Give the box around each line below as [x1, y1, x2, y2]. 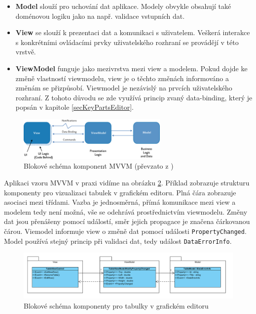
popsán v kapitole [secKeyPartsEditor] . [15, 102, 134, 112]
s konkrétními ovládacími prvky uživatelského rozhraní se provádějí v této [15, 37, 239, 47]
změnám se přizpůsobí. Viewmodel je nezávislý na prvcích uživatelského [15, 83, 232, 93]
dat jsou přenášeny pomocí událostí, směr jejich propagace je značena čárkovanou [4, 216, 250, 226]
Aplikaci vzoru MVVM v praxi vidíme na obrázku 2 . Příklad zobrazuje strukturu [4, 177, 250, 187]
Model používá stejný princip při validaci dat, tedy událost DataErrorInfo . [4, 235, 232, 246]
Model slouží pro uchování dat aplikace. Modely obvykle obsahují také [15, 1, 231, 11]
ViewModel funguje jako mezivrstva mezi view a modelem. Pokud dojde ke [15, 63, 248, 73]
